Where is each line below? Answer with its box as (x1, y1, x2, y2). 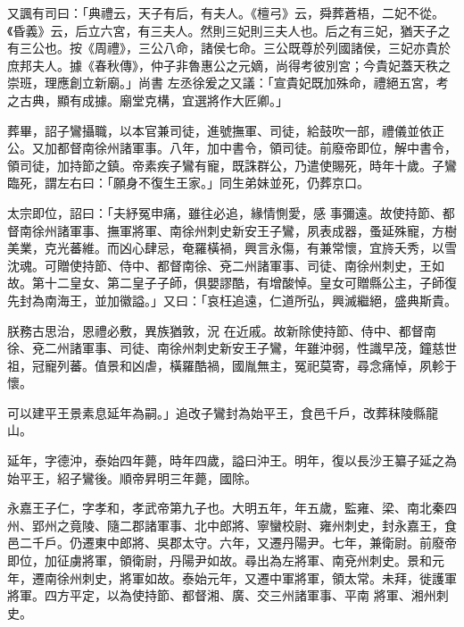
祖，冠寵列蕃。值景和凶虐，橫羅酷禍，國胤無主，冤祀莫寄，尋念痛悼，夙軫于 (7, 355, 457, 374)
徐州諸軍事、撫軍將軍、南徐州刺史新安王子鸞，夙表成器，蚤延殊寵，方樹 (31, 221, 457, 239)
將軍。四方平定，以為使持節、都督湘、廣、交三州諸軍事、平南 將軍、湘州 (7, 586, 436, 605)
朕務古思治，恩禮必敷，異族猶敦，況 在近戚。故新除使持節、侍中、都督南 (7, 321, 436, 339)
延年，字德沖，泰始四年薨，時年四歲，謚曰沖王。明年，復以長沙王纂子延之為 (7, 451, 457, 470)
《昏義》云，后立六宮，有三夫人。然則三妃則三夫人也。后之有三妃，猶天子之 (7, 21, 451, 39)
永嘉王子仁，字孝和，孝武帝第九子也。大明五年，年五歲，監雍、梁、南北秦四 (7, 498, 457, 517)
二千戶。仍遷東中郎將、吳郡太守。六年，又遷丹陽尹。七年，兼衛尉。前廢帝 (19, 533, 457, 552)
